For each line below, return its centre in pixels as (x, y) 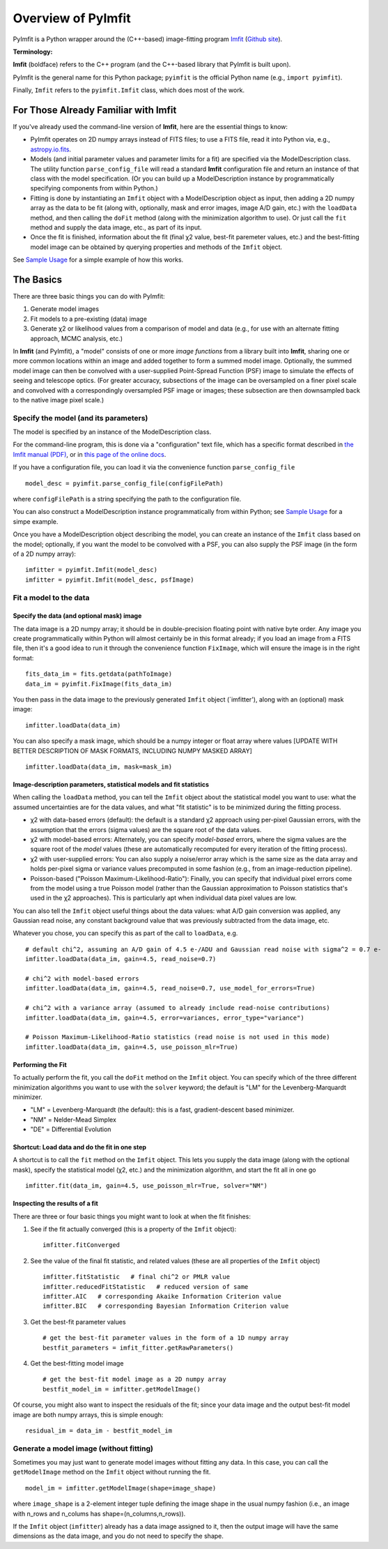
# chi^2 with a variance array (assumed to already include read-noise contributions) (178, 1008)
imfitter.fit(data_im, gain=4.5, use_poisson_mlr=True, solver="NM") (147, 1186)
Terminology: (33, 52)
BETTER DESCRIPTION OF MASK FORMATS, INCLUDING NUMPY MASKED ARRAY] (132, 750)
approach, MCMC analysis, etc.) (77, 338)
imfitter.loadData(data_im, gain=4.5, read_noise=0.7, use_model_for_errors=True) (170, 988)
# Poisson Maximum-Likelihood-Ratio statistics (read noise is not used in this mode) (178, 1037)
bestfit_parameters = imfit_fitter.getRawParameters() (138, 1347)
